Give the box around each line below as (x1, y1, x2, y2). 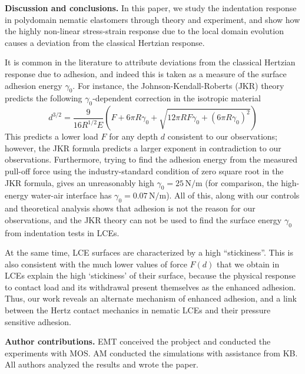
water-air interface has (31, 189, 112, 201)
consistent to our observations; (167, 130, 278, 143)
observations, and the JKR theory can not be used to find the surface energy (5, 213, 282, 226)
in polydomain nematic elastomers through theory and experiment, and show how (5, 13, 300, 25)
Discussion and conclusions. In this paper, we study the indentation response (5, 2, 297, 14)
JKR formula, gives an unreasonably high (5, 176, 154, 188)
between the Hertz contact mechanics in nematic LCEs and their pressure (5, 304, 271, 316)
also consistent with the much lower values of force (5, 257, 187, 270)
